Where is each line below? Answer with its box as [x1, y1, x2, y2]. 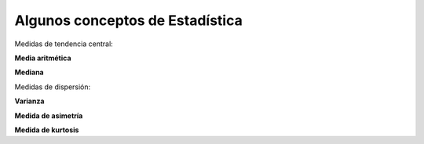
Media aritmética [14, 53, 71, 63]
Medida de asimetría [14, 110, 83, 121]
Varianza [14, 96, 45, 106]
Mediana [14, 67, 44, 77]
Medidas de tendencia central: [14, 39, 113, 49]
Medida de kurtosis [14, 125, 79, 135]
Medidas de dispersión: [14, 82, 91, 92]
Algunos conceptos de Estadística [14, 12, 243, 29]
